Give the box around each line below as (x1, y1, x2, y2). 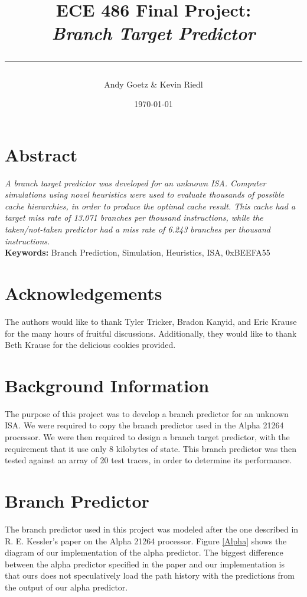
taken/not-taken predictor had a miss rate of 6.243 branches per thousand (5, 223, 270, 235)
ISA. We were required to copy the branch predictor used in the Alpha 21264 (5, 419, 284, 431)
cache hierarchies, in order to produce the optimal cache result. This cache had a (5, 199, 296, 212)
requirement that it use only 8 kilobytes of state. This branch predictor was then (5, 442, 297, 454)
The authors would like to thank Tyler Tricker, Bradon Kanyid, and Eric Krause (5, 315, 297, 327)
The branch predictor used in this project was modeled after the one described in (5, 522, 299, 535)
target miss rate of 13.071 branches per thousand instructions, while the (5, 211, 263, 224)
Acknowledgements (5, 281, 162, 305)
